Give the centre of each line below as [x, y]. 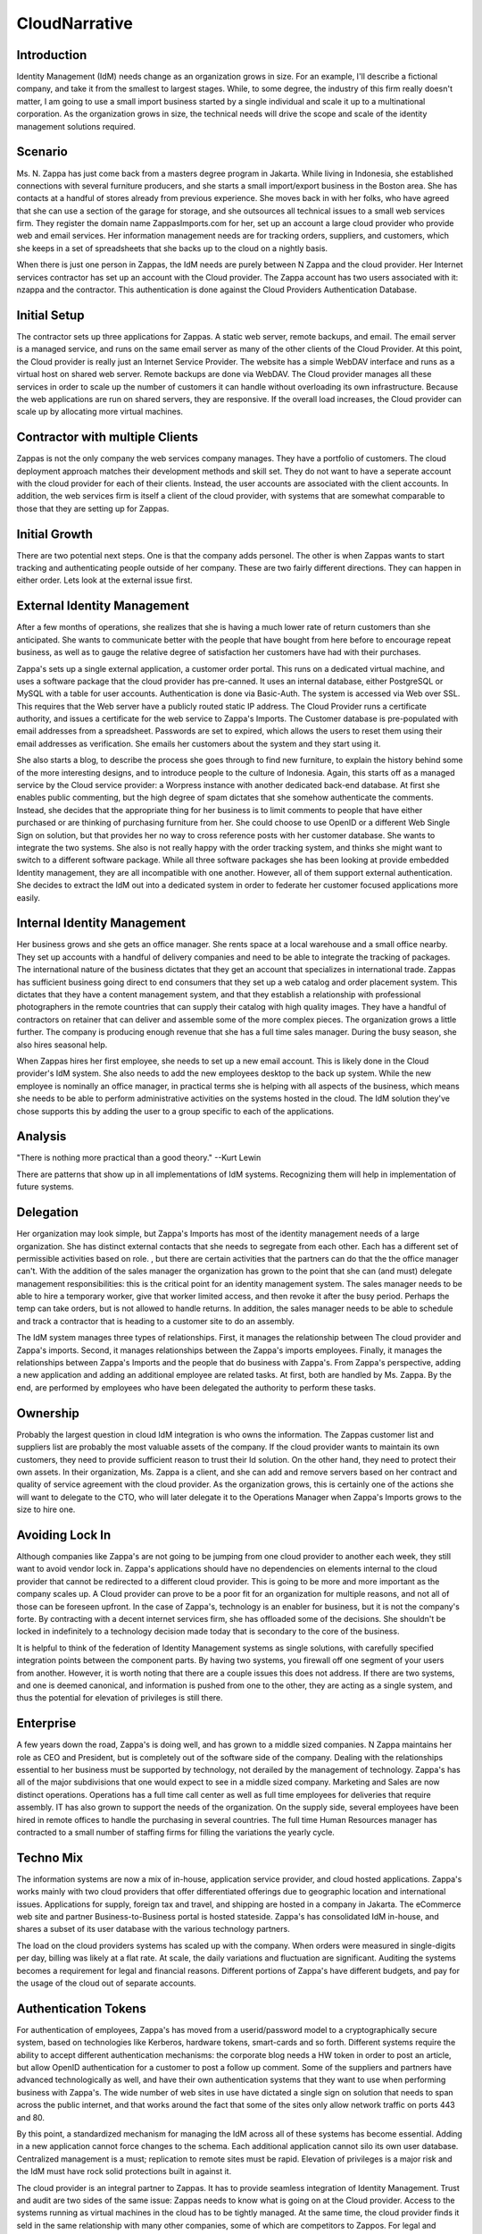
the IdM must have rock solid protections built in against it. [124, 2171]
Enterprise [46, 1723]
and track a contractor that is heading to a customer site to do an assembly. [155, 1321]
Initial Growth [54, 534]
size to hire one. [46, 1509]
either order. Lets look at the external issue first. [105, 580]
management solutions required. [76, 126]
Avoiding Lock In [64, 1535]
